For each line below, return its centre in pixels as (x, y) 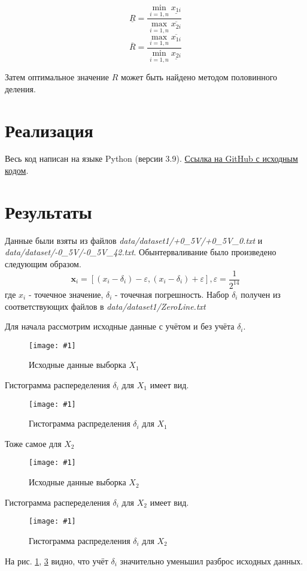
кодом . (17, 170)
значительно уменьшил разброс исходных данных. (212, 561)
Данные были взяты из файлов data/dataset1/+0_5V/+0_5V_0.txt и (134, 240)
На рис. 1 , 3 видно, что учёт (57, 561)
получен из (261, 294)
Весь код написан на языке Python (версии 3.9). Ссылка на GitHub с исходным (151, 158)
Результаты (48, 211)
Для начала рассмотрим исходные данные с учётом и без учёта (120, 326)
